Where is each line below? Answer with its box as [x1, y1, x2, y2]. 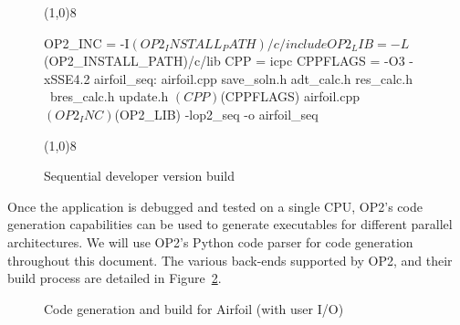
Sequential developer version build [44, 166, 235, 185]
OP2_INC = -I [44, 33, 130, 52]
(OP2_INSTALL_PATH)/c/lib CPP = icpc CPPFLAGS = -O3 [44, 51, 405, 70]
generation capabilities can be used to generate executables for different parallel [7, 215, 453, 234]
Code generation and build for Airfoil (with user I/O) [44, 299, 344, 318]
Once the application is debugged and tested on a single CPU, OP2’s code [7, 196, 423, 215]
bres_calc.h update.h [49, 87, 169, 106]
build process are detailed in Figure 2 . [7, 268, 222, 288]
